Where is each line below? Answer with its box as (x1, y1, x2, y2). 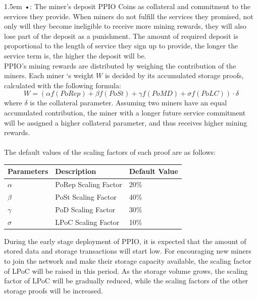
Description (55, 166, 96, 176)
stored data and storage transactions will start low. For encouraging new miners (4, 246, 251, 256)
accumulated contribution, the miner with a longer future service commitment (4, 107, 246, 117)
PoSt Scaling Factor (55, 192, 117, 202)
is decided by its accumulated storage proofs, (105, 70, 244, 81)
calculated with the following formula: (4, 80, 121, 90)
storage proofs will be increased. (4, 285, 103, 295)
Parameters (8, 166, 48, 176)
